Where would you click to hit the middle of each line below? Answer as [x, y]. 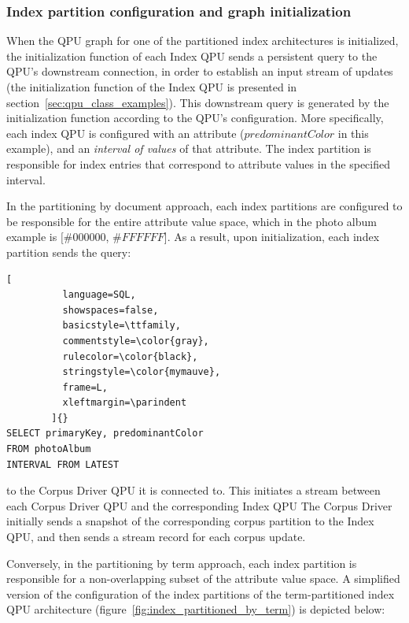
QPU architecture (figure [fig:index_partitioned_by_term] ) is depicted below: [196, 609]
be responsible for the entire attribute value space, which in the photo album [192, 221]
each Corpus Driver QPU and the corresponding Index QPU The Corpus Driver [199, 505]
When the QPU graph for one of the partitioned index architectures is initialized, [203, 41]
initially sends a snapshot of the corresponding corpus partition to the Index [190, 521]
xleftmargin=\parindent [125, 403]
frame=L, [85, 387]
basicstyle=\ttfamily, [122, 326]
